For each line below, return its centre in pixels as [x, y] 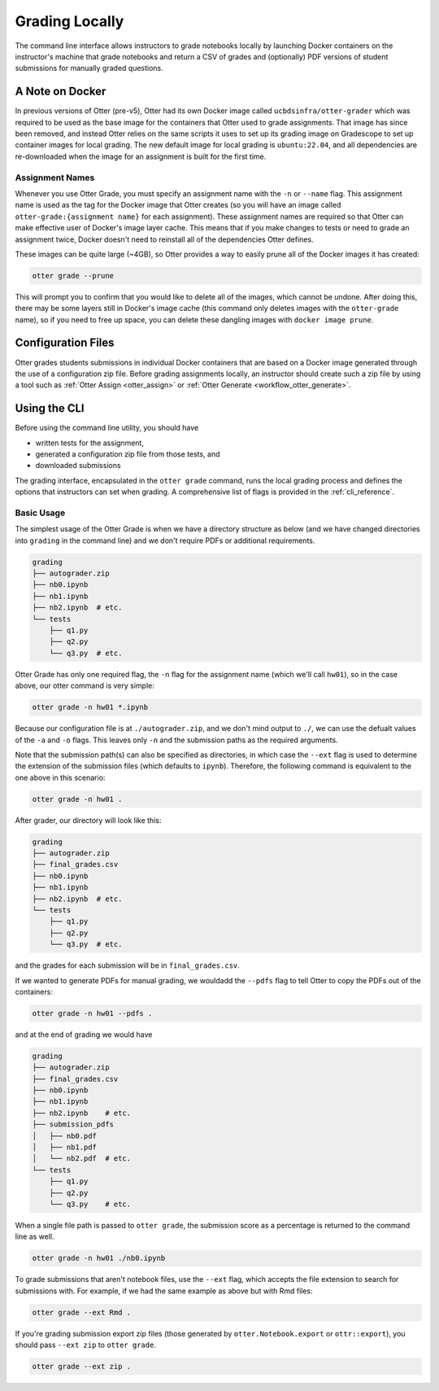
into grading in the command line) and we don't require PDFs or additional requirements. [165, 540]
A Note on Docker [61, 92]
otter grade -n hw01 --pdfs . [92, 1013]
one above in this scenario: [60, 777]
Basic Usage [40, 513]
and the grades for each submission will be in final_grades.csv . [127, 965]
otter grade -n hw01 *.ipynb [90, 707]
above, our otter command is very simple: [85, 686]
